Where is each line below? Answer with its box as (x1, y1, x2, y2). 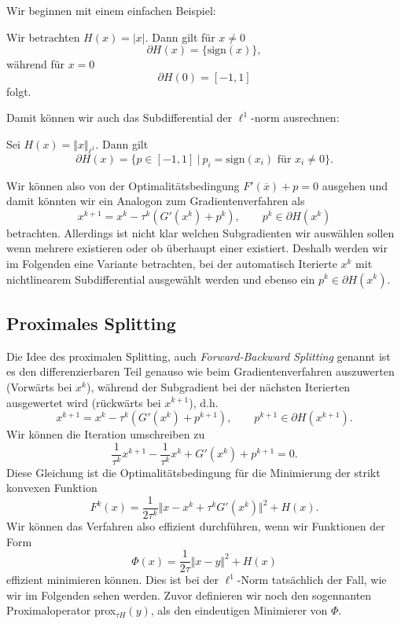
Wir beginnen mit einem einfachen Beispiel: (6, 2, 216, 18)
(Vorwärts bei (6, 378, 72, 395)
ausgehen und (322, 177, 388, 193)
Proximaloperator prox (6, 602, 116, 618)
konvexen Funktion (6, 479, 97, 496)
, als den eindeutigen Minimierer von (150, 602, 328, 618)
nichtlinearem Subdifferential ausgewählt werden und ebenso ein (6, 270, 315, 287)
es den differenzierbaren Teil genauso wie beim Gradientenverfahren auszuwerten (6, 363, 395, 380)
